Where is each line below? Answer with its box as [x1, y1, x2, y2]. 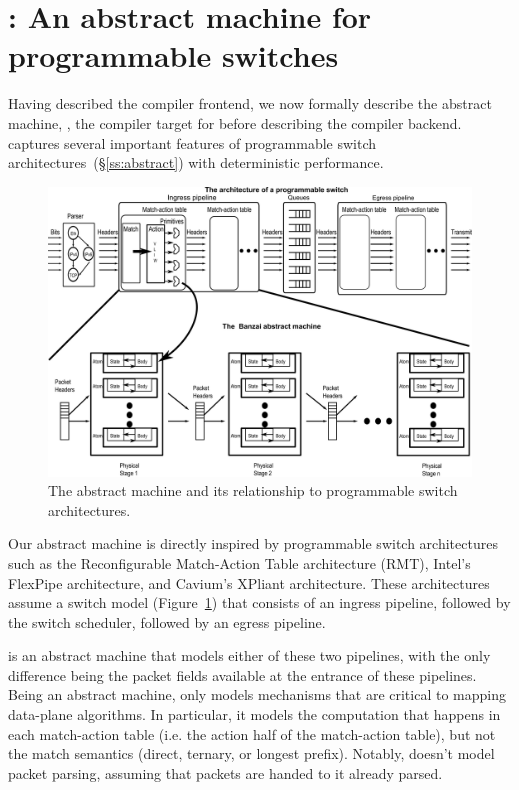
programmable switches [8, 35, 339, 76]
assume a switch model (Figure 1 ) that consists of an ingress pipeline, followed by [8, 592, 511, 613]
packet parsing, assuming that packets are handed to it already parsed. [8, 762, 443, 783]
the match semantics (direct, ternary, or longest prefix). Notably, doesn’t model [8, 743, 495, 764]
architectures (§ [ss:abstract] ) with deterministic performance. [8, 152, 384, 173]
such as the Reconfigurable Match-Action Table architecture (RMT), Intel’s [8, 552, 471, 573]
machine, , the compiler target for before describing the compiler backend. [8, 112, 462, 133]
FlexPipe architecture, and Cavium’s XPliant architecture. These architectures [8, 572, 490, 593]
